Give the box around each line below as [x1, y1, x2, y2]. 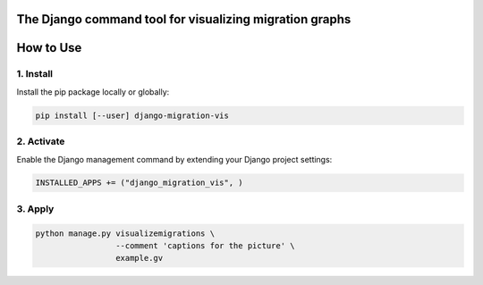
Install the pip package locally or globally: [16, 86, 170, 97]
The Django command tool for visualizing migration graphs [16, 12, 352, 27]
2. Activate [16, 135, 65, 147]
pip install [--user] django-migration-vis [35, 110, 230, 121]
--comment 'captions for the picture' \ [114, 241, 295, 251]
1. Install [16, 68, 54, 80]
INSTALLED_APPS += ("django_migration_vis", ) [35, 178, 243, 188]
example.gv [114, 253, 164, 264]
